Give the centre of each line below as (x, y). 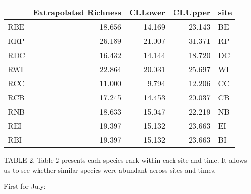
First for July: (25, 186)
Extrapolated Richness (77, 12)
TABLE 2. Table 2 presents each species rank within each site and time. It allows (125, 160)
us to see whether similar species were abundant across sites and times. (110, 169)
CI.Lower (147, 12)
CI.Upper (192, 12)
